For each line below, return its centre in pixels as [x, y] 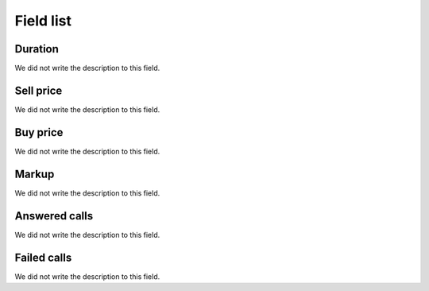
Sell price [39, 90]
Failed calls [43, 257]
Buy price [39, 132]
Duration [37, 49]
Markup [35, 174]
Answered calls [54, 216]
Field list [43, 21]
